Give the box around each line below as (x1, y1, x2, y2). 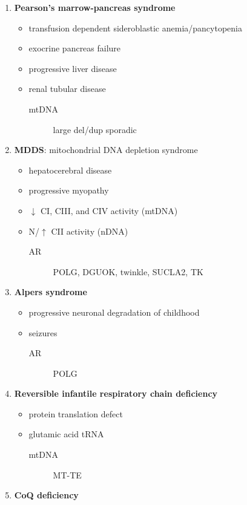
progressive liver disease (28, 62, 117, 74)
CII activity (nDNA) (51, 224, 128, 237)
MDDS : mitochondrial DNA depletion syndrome (14, 143, 198, 156)
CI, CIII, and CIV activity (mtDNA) (40, 204, 178, 217)
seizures (28, 326, 58, 339)
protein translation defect (28, 407, 123, 420)
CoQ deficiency (14, 489, 79, 501)
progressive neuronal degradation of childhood (28, 305, 200, 318)
